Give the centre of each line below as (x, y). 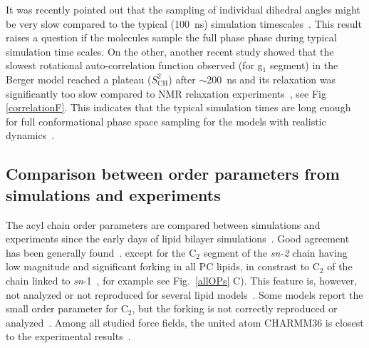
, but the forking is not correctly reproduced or (235, 308)
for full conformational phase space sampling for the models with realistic (166, 121)
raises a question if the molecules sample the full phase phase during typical (171, 37)
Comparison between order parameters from (173, 174)
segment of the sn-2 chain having (275, 252)
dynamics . (30, 135)
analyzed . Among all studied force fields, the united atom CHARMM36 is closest (185, 322)
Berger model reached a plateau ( (79, 79)
